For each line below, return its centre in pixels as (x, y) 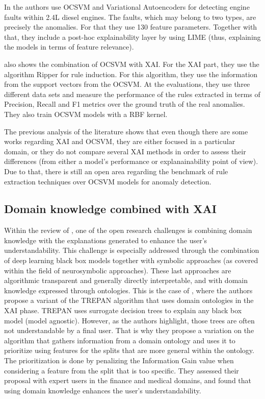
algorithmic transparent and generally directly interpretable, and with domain (126, 280)
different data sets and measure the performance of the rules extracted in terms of (132, 94)
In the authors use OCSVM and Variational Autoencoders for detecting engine (127, 7)
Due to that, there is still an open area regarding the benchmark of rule (116, 171)
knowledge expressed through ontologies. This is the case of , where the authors (128, 290)
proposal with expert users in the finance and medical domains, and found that (128, 380)
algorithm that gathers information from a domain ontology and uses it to (120, 340)
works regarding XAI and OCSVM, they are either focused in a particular (120, 141)
